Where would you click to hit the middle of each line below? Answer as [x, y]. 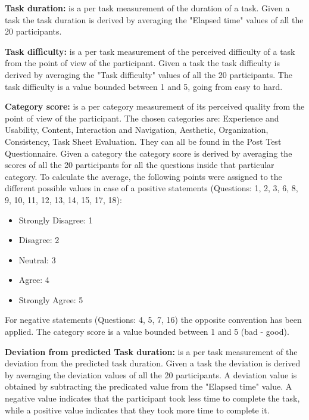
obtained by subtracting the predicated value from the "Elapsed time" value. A [149, 386]
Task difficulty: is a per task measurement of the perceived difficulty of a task [150, 51]
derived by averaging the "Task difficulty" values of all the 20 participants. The [149, 74]
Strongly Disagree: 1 [56, 220]
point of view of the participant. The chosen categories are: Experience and [142, 118]
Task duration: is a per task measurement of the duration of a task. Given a [147, 8]
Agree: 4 [34, 280]
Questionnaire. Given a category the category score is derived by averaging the [149, 153]
